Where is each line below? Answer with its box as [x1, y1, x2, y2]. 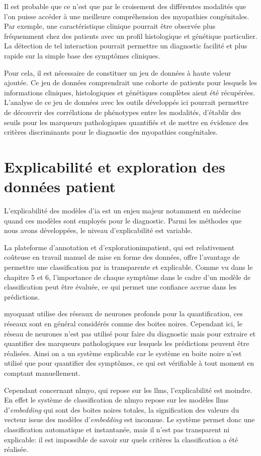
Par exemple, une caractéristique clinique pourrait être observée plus [4, 21, 216, 31]
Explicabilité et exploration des [4, 156, 225, 177]
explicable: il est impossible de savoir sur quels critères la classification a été [4, 434, 238, 444]
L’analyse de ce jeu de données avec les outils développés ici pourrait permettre [4, 97, 249, 107]
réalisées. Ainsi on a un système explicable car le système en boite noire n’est [4, 348, 242, 358]
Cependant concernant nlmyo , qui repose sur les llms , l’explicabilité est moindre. [4, 384, 252, 395]
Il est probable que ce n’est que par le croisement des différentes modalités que [4, 1, 246, 11]
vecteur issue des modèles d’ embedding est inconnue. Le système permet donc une [4, 414, 255, 425]
